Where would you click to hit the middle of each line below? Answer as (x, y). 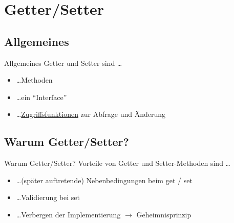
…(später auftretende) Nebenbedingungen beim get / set (104, 180)
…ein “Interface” (41, 97)
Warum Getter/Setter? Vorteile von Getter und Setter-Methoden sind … (117, 163)
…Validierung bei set (48, 197)
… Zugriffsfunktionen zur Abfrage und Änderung (91, 114)
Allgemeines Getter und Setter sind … (63, 63)
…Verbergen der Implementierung (68, 214)
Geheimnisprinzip (164, 214)
